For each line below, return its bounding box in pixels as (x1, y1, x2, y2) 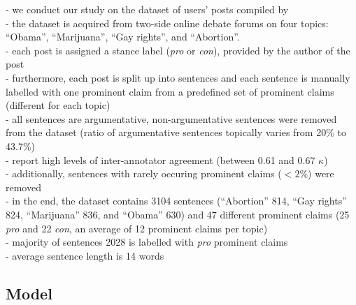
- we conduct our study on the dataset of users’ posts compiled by (6, 2, 289, 16)
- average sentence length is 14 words (6, 248, 164, 262)
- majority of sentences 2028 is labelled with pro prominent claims (6, 235, 288, 249)
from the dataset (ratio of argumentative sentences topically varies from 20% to (6, 125, 346, 140)
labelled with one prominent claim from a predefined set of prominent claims (6, 84, 334, 98)
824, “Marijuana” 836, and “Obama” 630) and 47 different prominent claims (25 (6, 207, 350, 221)
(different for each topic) (6, 98, 111, 112)
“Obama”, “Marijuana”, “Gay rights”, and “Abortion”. (6, 29, 240, 44)
